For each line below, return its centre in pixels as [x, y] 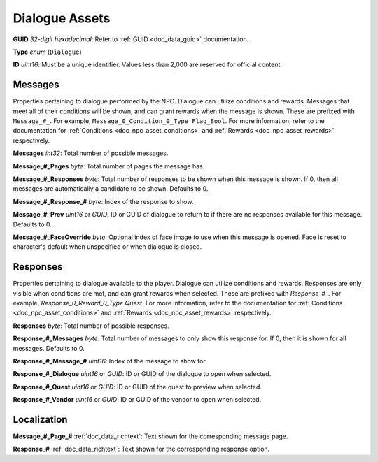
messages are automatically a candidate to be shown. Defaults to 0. [111, 189]
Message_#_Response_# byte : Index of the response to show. [103, 201]
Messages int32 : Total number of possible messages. [91, 153]
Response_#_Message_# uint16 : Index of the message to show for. [110, 361]
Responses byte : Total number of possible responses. [91, 326]
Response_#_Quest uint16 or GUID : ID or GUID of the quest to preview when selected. [138, 387]
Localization [40, 419]
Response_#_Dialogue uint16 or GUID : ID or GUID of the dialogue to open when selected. [142, 374]
